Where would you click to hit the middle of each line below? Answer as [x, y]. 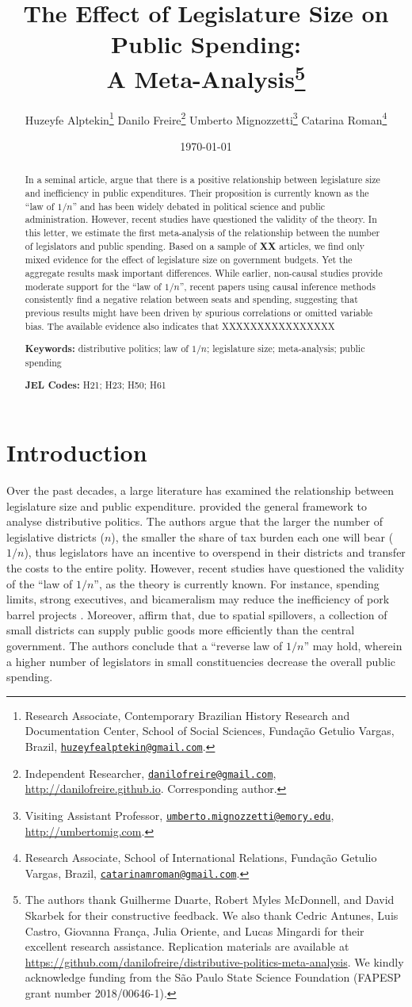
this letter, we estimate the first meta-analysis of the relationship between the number [202, 233]
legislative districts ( [55, 536]
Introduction [77, 452]
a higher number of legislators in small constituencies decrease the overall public [201, 661]
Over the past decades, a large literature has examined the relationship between [200, 490]
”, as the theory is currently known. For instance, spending [237, 583]
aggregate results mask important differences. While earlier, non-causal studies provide [204, 273]
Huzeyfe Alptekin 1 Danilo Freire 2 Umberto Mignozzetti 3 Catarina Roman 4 [206, 118]
